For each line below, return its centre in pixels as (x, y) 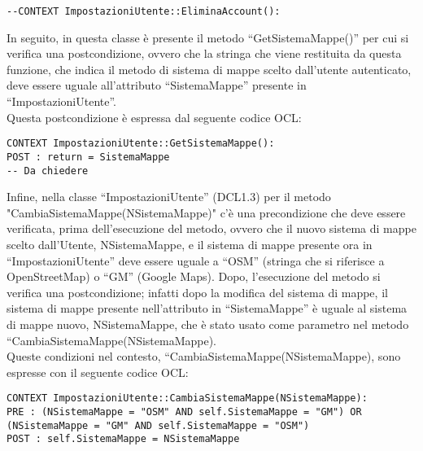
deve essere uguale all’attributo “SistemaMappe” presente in (157, 85)
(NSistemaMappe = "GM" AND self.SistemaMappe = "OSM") (158, 425)
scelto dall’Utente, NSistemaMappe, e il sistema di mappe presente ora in (190, 244)
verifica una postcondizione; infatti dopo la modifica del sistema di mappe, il (197, 292)
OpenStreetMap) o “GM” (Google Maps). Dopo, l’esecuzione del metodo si (194, 276)
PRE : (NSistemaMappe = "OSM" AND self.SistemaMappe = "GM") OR (184, 412)
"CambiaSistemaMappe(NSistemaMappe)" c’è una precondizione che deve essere (206, 212)
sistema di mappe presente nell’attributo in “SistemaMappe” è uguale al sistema (207, 308)
